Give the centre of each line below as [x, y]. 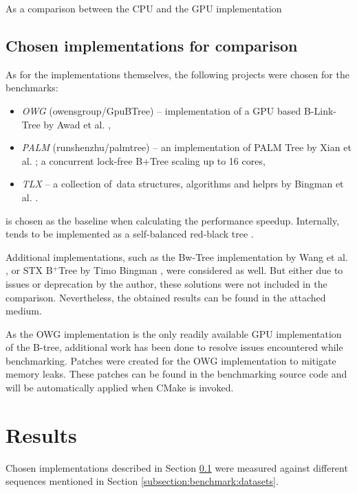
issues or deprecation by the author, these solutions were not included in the [166, 283]
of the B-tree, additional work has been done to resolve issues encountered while [174, 347]
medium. [24, 311]
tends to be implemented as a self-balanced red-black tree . [130, 234]
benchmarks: [32, 88]
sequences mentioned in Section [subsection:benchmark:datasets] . [142, 481]
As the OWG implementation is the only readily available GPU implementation [174, 333]
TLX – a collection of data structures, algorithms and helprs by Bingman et [183, 184]
